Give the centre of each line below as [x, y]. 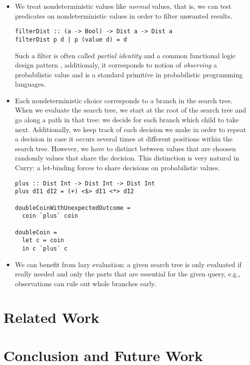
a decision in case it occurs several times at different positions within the [124, 139]
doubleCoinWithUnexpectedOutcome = [73, 208]
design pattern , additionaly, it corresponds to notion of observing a [116, 65]
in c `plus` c [45, 248]
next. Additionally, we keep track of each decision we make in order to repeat [130, 129]
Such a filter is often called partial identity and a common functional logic [125, 55]
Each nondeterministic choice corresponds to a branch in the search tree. [124, 100]
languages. [30, 84]
